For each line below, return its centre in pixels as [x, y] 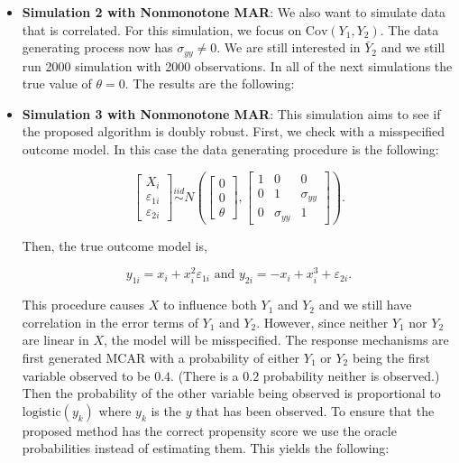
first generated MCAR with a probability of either [161, 357]
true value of [57, 83]
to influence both [210, 305]
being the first [391, 357]
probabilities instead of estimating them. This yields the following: [206, 448]
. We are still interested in [289, 47]
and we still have [365, 305]
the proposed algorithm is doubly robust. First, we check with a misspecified [234, 131]
